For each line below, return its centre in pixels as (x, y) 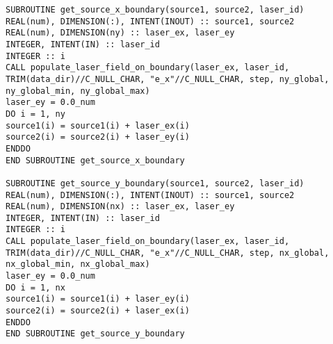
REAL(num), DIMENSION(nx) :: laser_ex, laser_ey (120, 207)
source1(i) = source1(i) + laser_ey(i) (98, 299)
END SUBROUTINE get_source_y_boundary (95, 334)
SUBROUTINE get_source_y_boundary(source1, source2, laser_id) (155, 183)
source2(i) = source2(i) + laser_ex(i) (98, 311)
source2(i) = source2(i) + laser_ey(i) (98, 137)
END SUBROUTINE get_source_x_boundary (95, 160)
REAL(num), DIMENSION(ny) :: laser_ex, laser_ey (120, 33)
